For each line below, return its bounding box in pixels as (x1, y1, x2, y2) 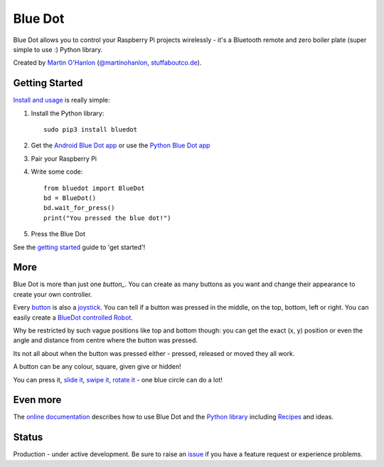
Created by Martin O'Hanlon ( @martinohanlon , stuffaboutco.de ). (13, 58, 202, 67)
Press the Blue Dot (31, 230, 85, 238)
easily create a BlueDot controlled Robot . (13, 313, 133, 322)
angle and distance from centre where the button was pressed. (13, 336, 198, 345)
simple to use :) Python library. (13, 45, 103, 53)
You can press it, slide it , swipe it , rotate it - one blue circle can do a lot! (13, 375, 223, 384)
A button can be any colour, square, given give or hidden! (13, 362, 181, 371)
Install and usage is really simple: (13, 96, 110, 105)
